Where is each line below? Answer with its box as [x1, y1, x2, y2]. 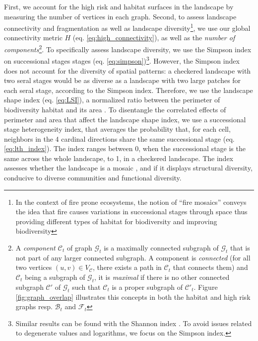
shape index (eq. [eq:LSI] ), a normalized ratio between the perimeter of [4, 94, 220, 105]
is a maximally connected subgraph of [104, 243, 219, 253]
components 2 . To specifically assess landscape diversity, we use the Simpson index [4, 43, 252, 54]
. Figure [193, 281, 218, 292]
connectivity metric [4, 32, 63, 43]
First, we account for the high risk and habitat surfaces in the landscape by [4, 1, 234, 11]
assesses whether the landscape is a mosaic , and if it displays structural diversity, [4, 163, 253, 173]
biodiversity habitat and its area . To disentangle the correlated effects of [4, 104, 226, 114]
